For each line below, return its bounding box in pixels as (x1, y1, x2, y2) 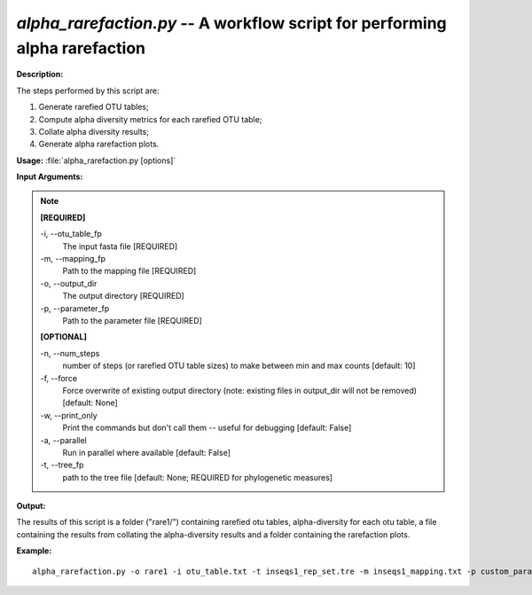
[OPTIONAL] (40, 332, 88, 342)
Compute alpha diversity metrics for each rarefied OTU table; (38, 114, 262, 124)
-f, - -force (40, 372, 78, 383)
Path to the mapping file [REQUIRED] (62, 266, 197, 277)
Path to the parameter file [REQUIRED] (62, 315, 203, 325)
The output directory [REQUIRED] (62, 291, 185, 301)
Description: (16, 69, 64, 80)
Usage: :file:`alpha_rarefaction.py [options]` (16, 155, 176, 166)
